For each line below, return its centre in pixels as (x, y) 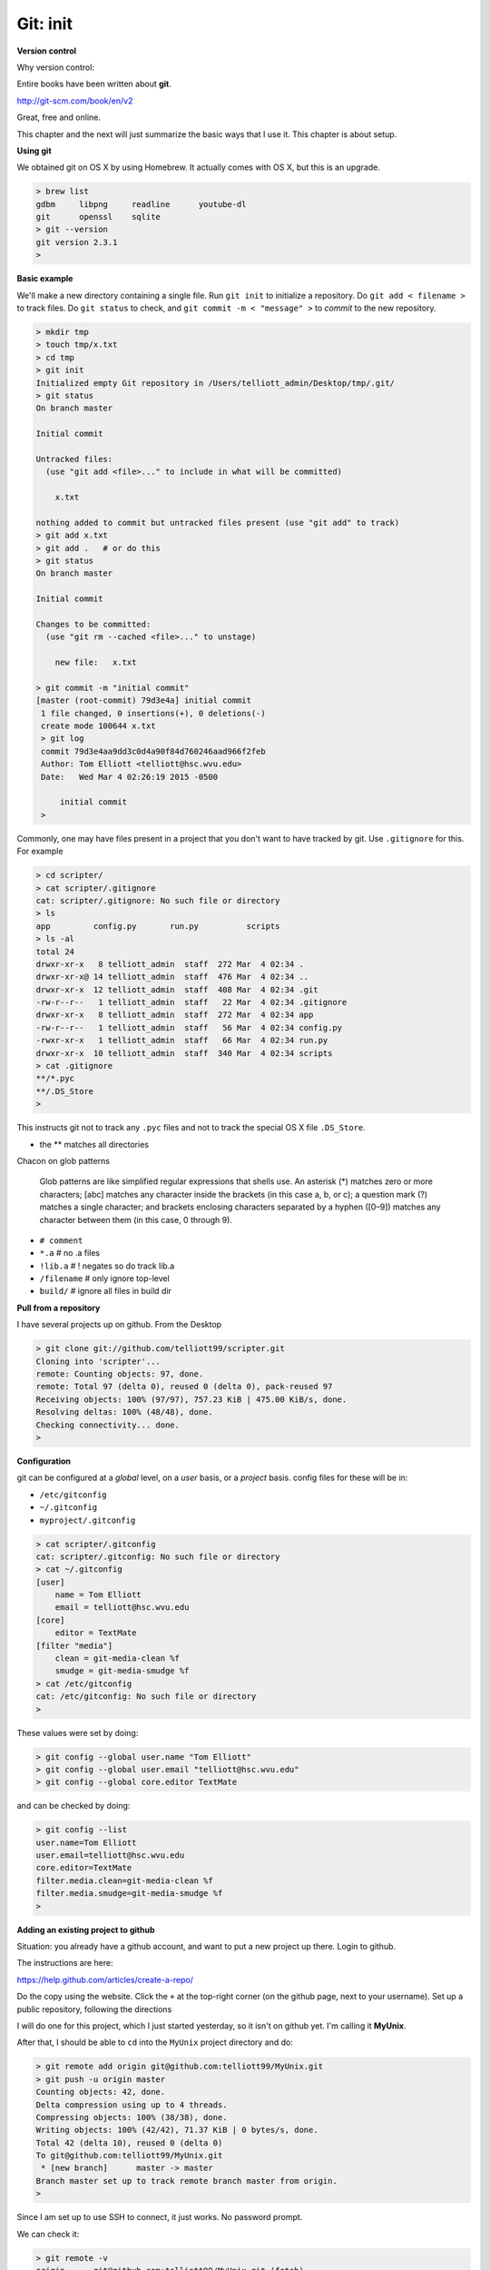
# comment (61, 1240)
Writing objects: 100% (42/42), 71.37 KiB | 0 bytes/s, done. (177, 2130)
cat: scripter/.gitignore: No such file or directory (158, 900)
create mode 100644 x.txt (98, 726)
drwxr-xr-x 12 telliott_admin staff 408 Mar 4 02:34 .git (177, 989)
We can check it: (48, 2234)
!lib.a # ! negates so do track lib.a (107, 1266)
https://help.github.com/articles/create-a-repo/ (105, 1979)
